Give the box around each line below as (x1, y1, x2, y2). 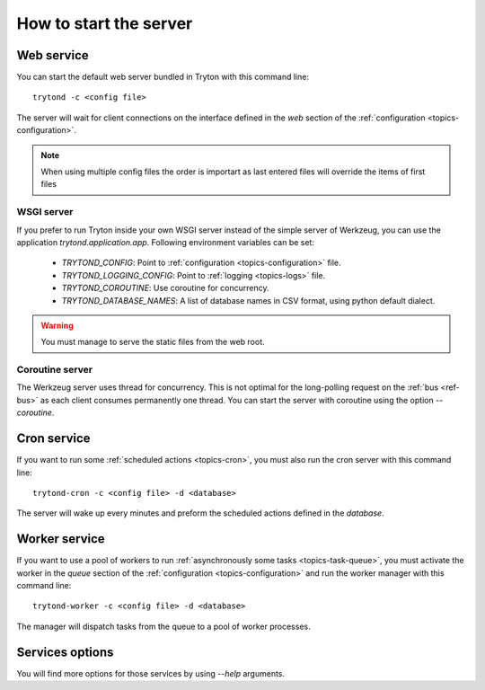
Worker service (16, 531, 105, 547)
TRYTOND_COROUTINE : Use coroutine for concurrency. (61, 283, 269, 294)
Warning (40, 320, 74, 331)
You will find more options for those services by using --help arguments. (16, 668, 286, 678)
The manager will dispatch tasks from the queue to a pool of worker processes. (16, 621, 311, 632)
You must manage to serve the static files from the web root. (40, 337, 265, 348)
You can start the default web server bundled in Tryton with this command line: (16, 72, 310, 83)
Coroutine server (16, 364, 93, 376)
